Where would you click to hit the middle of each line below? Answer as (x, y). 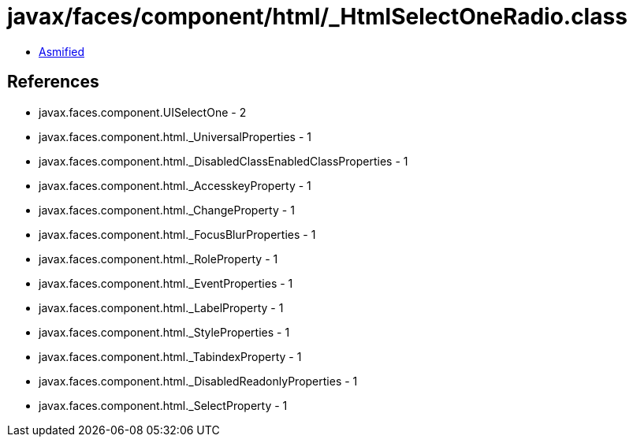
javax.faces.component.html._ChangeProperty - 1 (167, 210)
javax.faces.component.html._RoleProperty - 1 (158, 259)
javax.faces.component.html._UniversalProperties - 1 (175, 136)
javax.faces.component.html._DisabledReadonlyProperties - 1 (198, 381)
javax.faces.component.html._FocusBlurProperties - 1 (177, 234)
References (53, 82)
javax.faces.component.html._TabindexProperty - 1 (170, 356)
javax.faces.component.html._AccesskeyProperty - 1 (175, 185)
